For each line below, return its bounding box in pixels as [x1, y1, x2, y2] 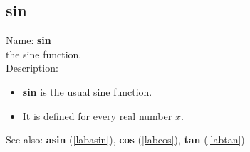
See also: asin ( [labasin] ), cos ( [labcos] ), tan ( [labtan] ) [6, 132, 245, 147]
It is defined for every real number [22, 108, 172, 123]
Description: [6, 60, 58, 75]
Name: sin [6, 33, 51, 48]
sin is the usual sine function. [22, 84, 152, 99]
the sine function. [6, 46, 82, 61]
